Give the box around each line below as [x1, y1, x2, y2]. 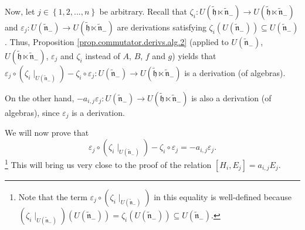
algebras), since [5, 107, 60, 118]
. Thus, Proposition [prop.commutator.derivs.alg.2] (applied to [5, 36, 229, 47]
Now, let [5, 5, 35, 17]
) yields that [172, 50, 216, 61]
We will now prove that [5, 126, 89, 139]
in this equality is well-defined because [154, 190, 292, 202]
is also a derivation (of [191, 92, 272, 104]
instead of [85, 50, 120, 61]
